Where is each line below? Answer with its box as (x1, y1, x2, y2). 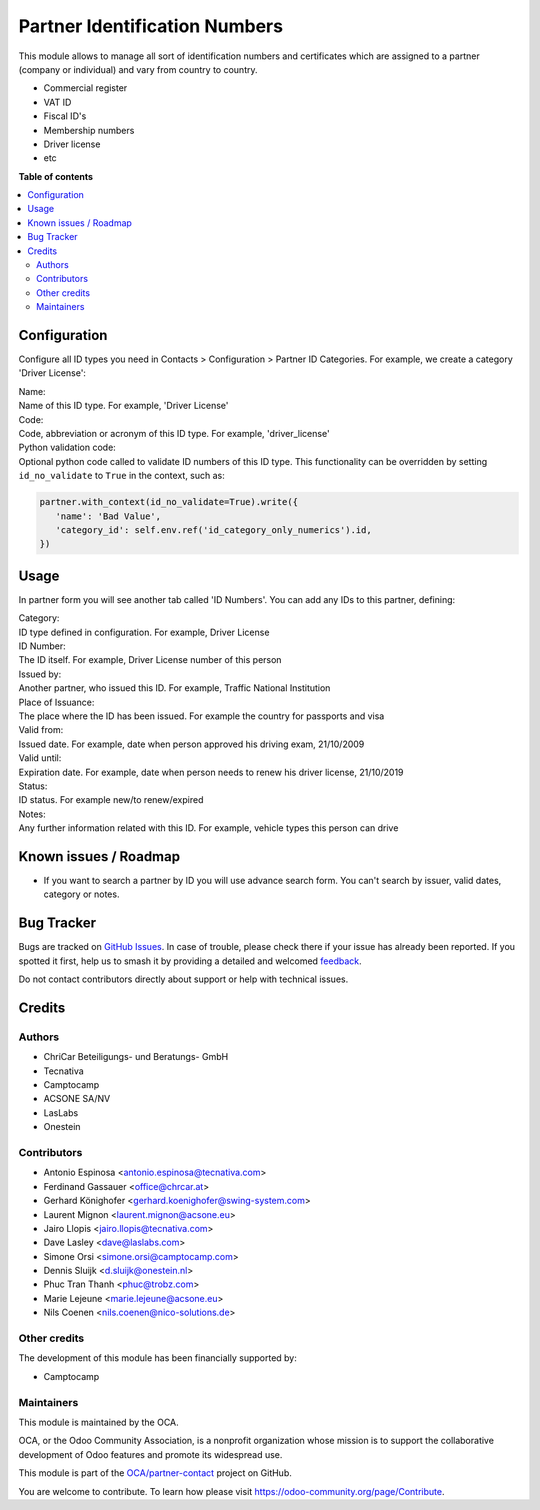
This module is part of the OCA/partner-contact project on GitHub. (18, 1467, 292, 1479)
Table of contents (18, 170, 94, 182)
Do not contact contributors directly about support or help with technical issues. (18, 973, 349, 985)
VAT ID (43, 96, 72, 108)
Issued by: (18, 668, 62, 680)
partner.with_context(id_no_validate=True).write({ (39, 496, 299, 508)
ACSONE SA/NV (43, 1093, 111, 1105)
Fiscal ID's (43, 110, 87, 122)
